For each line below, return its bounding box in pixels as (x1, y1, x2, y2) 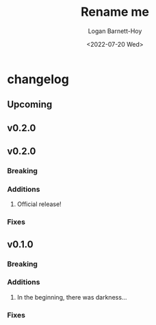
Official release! (16, 200, 62, 208)
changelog (7, 71, 70, 87)
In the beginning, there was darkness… (16, 293, 127, 301)
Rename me (81, 4, 149, 20)
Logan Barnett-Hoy (88, 27, 142, 35)
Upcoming (7, 99, 53, 111)
